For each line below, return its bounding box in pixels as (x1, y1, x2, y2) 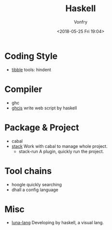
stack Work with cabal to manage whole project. (11, 143, 108, 149)
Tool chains (4, 165, 52, 177)
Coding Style (4, 51, 58, 61)
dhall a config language (11, 187, 58, 193)
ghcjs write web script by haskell (11, 105, 77, 111)
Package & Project (4, 122, 79, 133)
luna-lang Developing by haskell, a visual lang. (11, 220, 104, 226)
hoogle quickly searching (11, 181, 62, 187)
